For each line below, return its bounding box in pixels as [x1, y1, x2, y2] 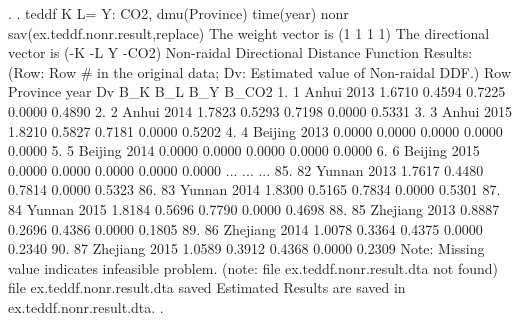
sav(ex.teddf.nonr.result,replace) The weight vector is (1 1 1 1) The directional [8, 22, 490, 43]
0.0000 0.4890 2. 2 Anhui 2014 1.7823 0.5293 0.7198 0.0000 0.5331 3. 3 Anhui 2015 [8, 100, 512, 121]
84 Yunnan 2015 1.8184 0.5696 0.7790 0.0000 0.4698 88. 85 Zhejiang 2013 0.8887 [8, 198, 500, 219]
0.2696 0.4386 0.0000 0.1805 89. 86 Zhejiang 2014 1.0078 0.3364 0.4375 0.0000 [8, 218, 483, 239]
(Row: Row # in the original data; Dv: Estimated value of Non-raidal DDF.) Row [8, 61, 511, 82]
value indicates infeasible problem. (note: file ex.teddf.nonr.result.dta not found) [8, 257, 499, 278]
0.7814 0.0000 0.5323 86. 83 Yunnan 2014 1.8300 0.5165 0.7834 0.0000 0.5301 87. [8, 179, 501, 200]
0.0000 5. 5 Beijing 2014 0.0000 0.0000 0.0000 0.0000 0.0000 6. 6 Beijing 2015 [8, 140, 480, 161]
